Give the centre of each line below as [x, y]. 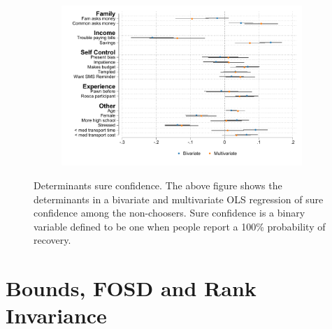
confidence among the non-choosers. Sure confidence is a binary [169, 213]
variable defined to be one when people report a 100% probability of [180, 226]
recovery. [52, 240]
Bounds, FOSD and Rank [131, 288]
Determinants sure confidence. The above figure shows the [158, 185]
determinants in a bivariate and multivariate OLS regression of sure [179, 199]
